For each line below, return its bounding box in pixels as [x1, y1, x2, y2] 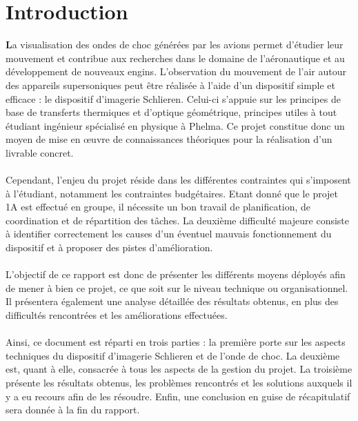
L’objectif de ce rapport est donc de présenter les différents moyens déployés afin [6, 267, 346, 282]
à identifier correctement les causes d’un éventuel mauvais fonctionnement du [6, 226, 332, 241]
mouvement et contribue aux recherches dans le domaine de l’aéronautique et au [6, 50, 345, 65]
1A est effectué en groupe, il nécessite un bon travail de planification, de [6, 199, 311, 214]
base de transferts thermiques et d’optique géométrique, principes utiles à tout [6, 105, 337, 119]
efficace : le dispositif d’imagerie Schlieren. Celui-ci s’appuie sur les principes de [6, 91, 341, 106]
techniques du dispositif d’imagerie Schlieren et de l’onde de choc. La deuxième [6, 348, 340, 362]
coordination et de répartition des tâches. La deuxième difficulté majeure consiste [6, 213, 350, 227]
